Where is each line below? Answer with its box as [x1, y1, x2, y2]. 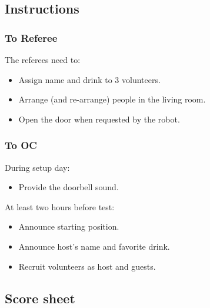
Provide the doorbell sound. [18, 181, 119, 193]
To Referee [5, 30, 58, 45]
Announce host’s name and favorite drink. [18, 240, 170, 252]
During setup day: [5, 161, 70, 173]
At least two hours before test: [5, 200, 115, 213]
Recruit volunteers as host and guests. [18, 260, 156, 272]
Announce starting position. [18, 220, 119, 233]
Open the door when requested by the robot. [18, 112, 180, 125]
